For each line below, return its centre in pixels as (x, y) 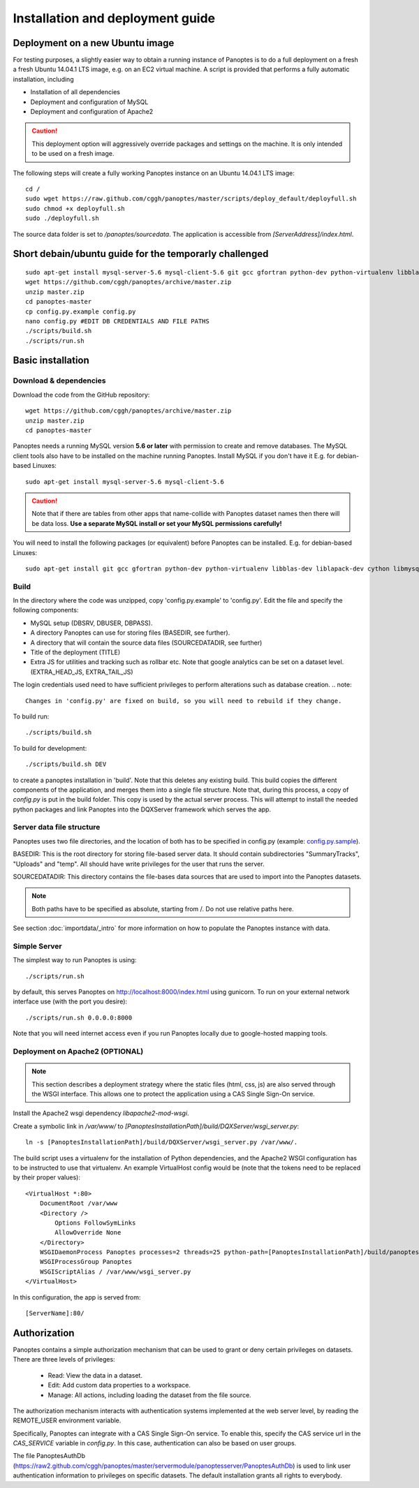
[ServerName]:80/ (55, 1313)
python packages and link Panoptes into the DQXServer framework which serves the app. (142, 809)
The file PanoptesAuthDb (49, 1456)
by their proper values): (46, 1177)
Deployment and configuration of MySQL (89, 102)
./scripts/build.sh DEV (66, 764)
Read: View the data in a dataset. (95, 1375)
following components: (46, 610)
